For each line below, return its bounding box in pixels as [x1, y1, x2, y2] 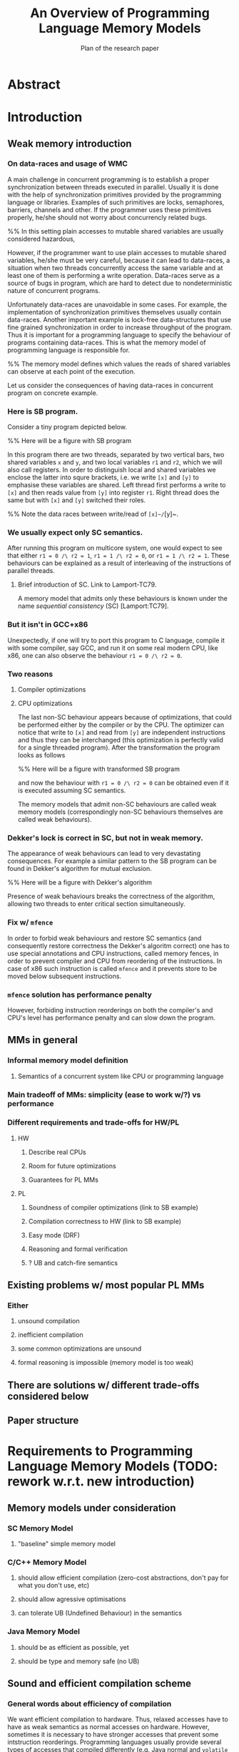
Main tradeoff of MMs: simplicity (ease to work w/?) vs [7, 1090, 201, 1100]
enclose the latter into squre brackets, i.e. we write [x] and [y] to [7, 473, 200, 482]
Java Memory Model [7, 1627, 81, 1637]
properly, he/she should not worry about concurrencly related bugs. [7, 213, 208, 222]
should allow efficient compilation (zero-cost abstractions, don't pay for [17, 1573, 229, 1582]
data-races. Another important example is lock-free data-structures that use [7, 315, 232, 324]
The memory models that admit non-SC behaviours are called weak [17, 800, 217, 808]
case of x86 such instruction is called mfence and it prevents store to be [7, 964, 218, 972]
